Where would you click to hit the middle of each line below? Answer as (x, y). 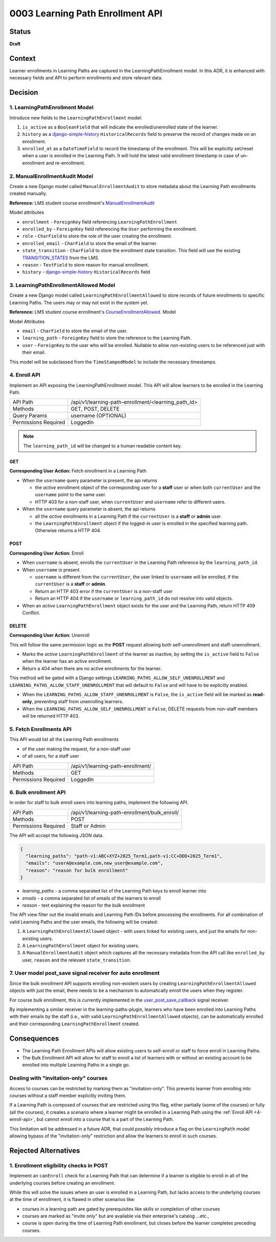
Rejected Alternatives (45, 1151)
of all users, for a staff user (51, 756)
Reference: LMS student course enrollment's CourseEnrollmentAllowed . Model (93, 312)
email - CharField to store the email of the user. (75, 331)
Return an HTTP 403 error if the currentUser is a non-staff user (104, 591)
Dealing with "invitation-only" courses (59, 1078)
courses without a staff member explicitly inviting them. (68, 1096)
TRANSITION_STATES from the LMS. (61, 258)
